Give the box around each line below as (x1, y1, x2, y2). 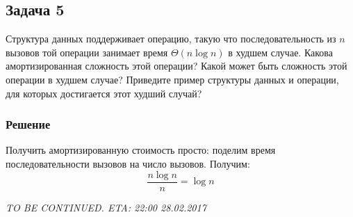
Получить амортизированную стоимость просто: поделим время (6, 143, 276, 157)
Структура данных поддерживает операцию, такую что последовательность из (6, 31, 336, 46)
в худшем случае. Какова (228, 45, 333, 59)
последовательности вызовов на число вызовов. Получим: (6, 156, 250, 170)
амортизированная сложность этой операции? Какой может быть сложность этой (6, 58, 347, 73)
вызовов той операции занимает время (6, 45, 168, 59)
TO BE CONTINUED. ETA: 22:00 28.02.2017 (6, 200, 206, 214)
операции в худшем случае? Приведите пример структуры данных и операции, (6, 72, 339, 86)
